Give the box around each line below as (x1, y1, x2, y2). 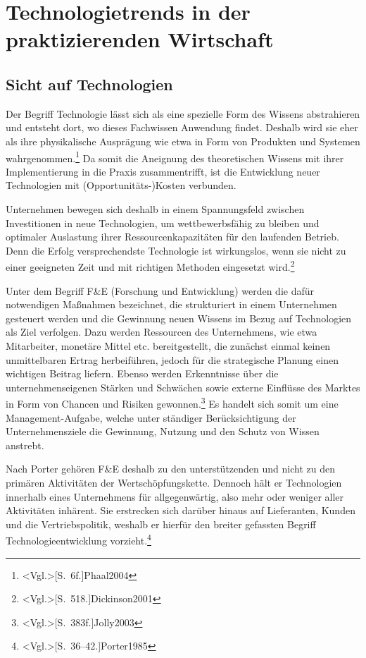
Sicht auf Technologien (6, 73, 173, 95)
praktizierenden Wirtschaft (6, 25, 274, 54)
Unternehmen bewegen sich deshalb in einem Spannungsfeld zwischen (6, 201, 305, 216)
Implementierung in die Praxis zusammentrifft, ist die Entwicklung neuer (6, 164, 320, 178)
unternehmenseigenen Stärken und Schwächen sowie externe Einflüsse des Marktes (6, 379, 360, 394)
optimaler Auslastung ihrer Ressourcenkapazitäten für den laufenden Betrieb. (6, 229, 339, 244)
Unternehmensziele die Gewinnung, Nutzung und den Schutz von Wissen (6, 424, 320, 439)
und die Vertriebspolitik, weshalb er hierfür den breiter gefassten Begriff (6, 516, 316, 531)
